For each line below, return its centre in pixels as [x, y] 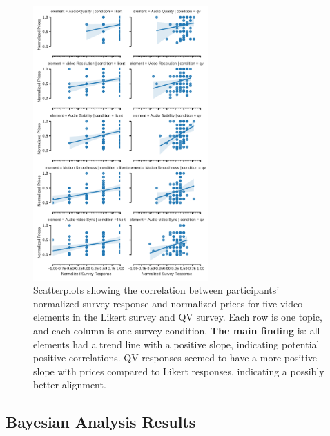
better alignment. [70, 385]
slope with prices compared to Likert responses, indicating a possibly [179, 371]
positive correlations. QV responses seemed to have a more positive [175, 358]
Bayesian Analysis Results [101, 422]
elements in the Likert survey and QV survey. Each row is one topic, [178, 317]
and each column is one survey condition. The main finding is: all [177, 331]
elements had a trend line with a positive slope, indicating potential [176, 344]
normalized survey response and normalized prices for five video [168, 303]
